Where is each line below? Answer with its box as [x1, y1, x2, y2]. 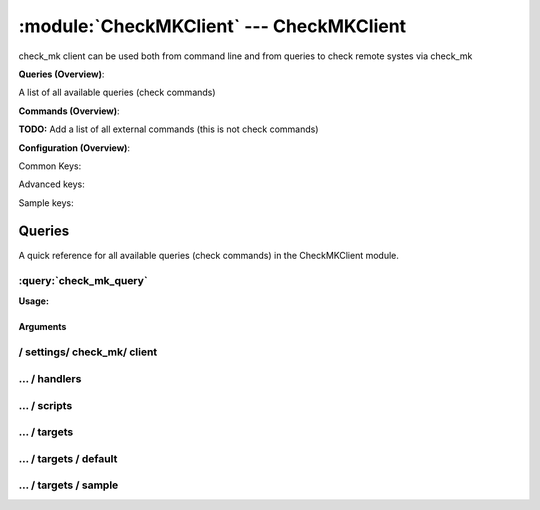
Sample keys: [18, 196, 74, 209]
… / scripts [18, 398, 73, 412]
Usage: [18, 295, 50, 307]
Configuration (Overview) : [18, 141, 130, 154]
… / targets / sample [18, 478, 119, 492]
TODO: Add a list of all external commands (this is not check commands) [18, 123, 319, 135]
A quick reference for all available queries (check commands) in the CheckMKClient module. [18, 249, 400, 261]
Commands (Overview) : [18, 105, 120, 117]
